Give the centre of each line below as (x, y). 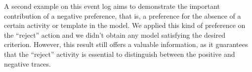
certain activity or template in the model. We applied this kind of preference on (125, 25)
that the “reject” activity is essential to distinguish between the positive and (120, 54)
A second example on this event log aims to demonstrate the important (112, 6)
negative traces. (27, 63)
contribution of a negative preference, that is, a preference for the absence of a (123, 15)
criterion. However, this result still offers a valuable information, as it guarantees (126, 44)
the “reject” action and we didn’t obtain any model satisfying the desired (115, 35)
